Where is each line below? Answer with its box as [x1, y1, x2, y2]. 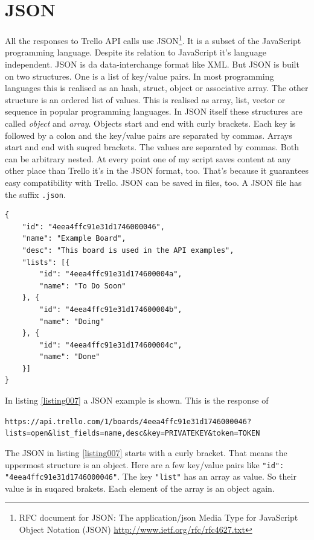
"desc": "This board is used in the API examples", [22, 246, 234, 255]
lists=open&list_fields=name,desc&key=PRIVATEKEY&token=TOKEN [5, 429, 260, 438]
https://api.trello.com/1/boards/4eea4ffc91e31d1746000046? [5, 417, 252, 426]
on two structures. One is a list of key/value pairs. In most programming [5, 69, 274, 82]
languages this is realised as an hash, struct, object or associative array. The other [5, 81, 309, 94]
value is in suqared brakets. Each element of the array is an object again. [5, 481, 275, 494]
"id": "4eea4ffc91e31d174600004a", [39, 270, 182, 279]
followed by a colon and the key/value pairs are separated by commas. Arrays [5, 129, 292, 141]
